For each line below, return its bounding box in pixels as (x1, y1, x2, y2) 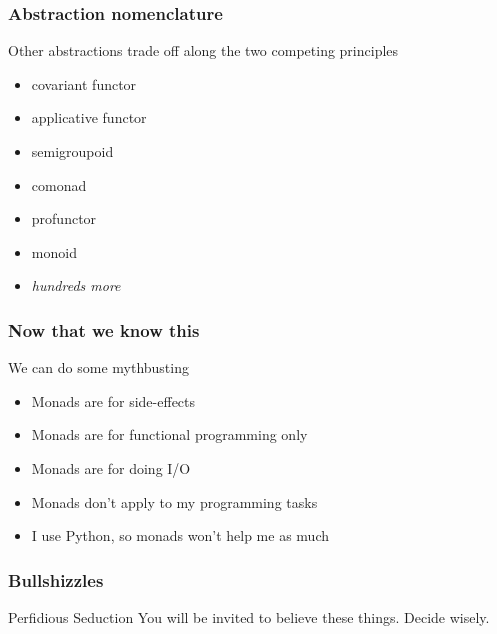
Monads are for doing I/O (31, 457, 191, 478)
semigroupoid (31, 141, 114, 161)
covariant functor (31, 73, 137, 94)
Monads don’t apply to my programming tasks (31, 491, 318, 512)
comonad (31, 174, 87, 195)
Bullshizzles (8, 567, 104, 592)
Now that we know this (8, 317, 200, 342)
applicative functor (31, 107, 147, 128)
